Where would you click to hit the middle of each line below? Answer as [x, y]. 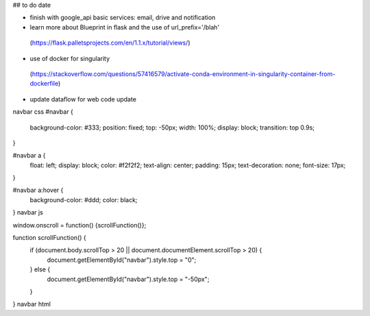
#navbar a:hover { [38, 190]
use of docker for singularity [70, 58]
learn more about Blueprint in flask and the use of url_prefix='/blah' [125, 27]
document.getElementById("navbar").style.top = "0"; [122, 260]
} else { [40, 269]
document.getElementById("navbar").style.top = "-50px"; [128, 279]
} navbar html [32, 304]
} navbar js [28, 212]
